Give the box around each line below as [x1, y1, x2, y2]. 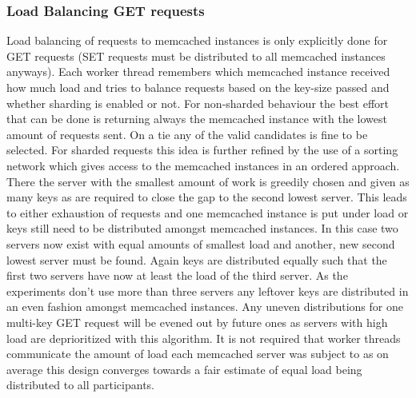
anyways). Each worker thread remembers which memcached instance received [6, 63, 390, 80]
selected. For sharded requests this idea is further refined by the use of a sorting [6, 141, 398, 158]
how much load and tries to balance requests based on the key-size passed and [6, 79, 390, 95]
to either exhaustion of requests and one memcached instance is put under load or [6, 204, 409, 221]
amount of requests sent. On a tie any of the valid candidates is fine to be [6, 125, 368, 142]
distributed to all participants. [6, 376, 154, 393]
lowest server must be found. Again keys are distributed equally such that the [6, 251, 387, 268]
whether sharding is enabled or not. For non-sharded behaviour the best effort [6, 94, 389, 111]
